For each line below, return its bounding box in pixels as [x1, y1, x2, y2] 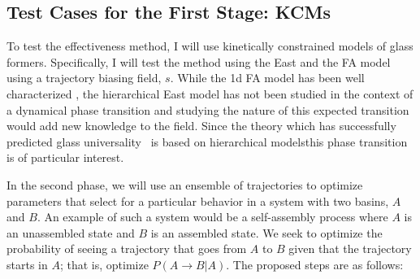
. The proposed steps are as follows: [226, 255, 404, 272]
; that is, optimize [59, 255, 149, 272]
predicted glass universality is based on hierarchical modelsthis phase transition [6, 133, 408, 150]
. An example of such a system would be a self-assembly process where [37, 208, 388, 225]
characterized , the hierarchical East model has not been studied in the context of [6, 85, 414, 102]
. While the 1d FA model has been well [170, 69, 365, 86]
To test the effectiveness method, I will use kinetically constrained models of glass [6, 37, 414, 54]
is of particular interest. [6, 149, 124, 166]
